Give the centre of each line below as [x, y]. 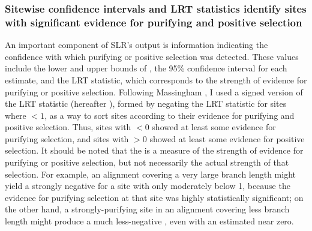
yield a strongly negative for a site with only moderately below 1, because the [148, 186]
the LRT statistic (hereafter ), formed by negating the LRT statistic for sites [146, 103]
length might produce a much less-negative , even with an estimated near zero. [149, 221]
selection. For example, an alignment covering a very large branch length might [151, 174]
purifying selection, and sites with [67, 138]
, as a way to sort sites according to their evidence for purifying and [169, 115]
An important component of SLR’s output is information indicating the [136, 45]
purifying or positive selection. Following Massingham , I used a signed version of [154, 91]
